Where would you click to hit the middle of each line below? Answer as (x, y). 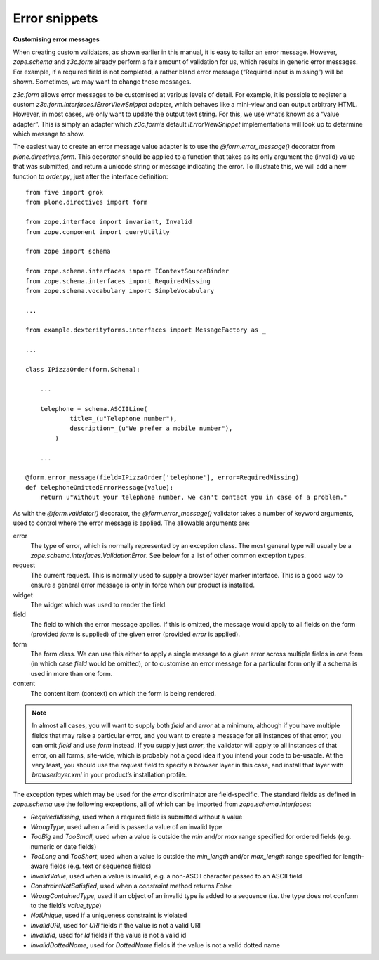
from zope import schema (68, 252)
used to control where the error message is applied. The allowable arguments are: (132, 523)
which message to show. (49, 134)
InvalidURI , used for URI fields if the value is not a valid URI (116, 925)
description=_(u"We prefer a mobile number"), (151, 428)
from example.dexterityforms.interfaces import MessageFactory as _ (146, 330)
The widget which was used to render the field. (99, 605)
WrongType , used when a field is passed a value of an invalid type (126, 826)
